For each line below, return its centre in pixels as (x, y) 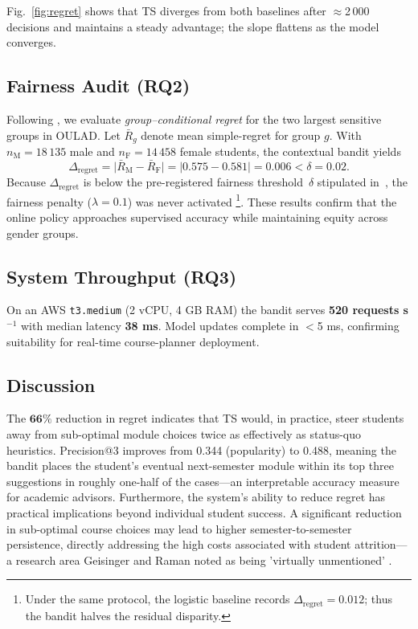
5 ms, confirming (358, 326)
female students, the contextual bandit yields (290, 151)
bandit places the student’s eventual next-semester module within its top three (200, 466)
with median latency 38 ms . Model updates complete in (160, 326)
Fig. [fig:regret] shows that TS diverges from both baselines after (166, 10)
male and (92, 151)
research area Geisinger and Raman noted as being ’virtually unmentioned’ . (204, 560)
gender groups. (43, 233)
